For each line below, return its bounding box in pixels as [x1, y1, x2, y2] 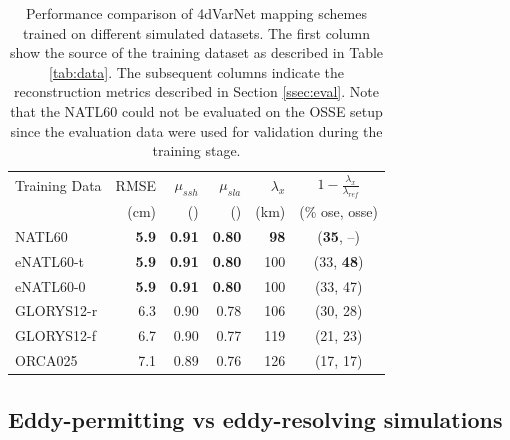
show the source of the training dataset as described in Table [9, 42, 384, 63]
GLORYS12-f [15, 325, 97, 346]
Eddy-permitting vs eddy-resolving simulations [8, 403, 503, 434]
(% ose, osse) [299, 201, 379, 222]
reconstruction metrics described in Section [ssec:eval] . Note [14, 81, 379, 102]
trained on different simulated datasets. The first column [23, 22, 370, 43]
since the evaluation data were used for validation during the [10, 120, 383, 141]
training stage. [152, 140, 241, 161]
